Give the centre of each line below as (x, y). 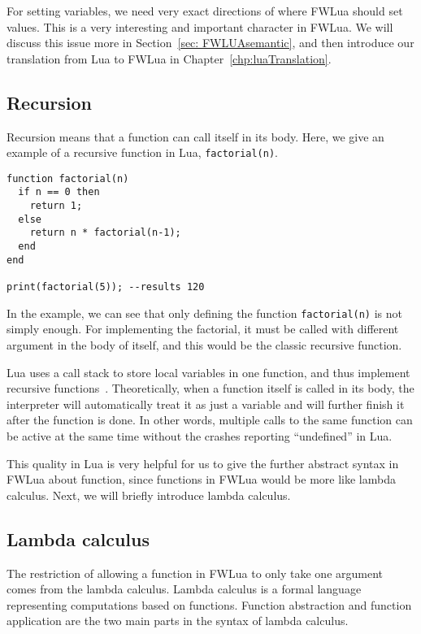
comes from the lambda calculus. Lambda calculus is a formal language (184, 589)
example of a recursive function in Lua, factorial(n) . (142, 152)
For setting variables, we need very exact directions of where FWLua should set (205, 11)
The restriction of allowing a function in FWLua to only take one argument (195, 573)
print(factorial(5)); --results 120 (106, 287)
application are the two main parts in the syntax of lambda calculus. (178, 621)
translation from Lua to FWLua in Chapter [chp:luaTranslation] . (169, 58)
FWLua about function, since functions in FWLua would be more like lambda (201, 479)
